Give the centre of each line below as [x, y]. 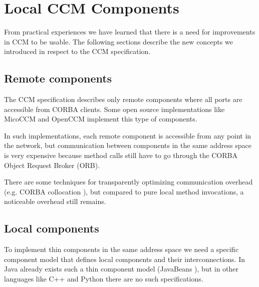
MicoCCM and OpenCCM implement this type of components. [101, 119]
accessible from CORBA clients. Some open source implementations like [114, 109]
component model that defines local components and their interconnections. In [124, 259]
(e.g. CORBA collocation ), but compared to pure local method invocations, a [124, 191]
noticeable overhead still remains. [55, 201]
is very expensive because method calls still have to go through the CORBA [121, 155]
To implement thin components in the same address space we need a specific [121, 249]
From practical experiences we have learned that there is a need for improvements [130, 32]
